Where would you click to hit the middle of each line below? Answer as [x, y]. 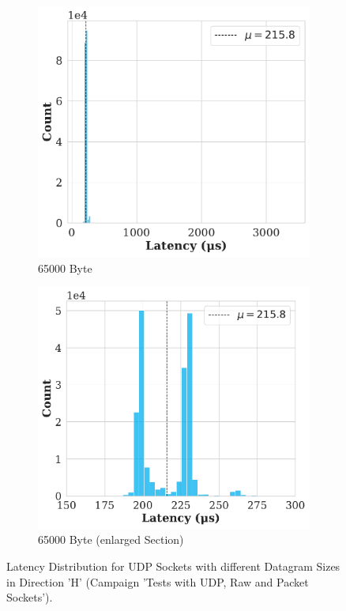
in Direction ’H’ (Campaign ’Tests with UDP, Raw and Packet [158, 581]
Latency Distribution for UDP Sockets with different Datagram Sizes [173, 566]
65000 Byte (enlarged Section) [111, 539]
